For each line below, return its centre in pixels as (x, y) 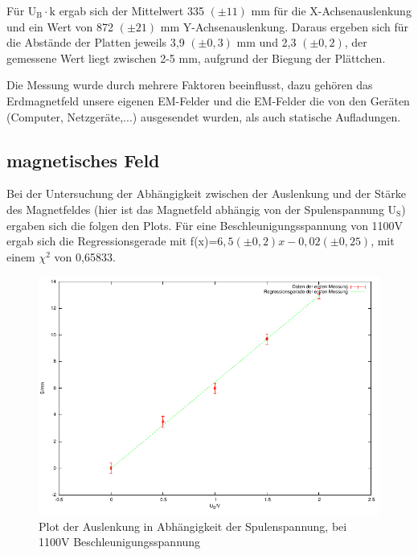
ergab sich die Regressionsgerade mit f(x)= (112, 241)
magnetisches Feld (83, 160)
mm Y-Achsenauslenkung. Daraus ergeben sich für (284, 26)
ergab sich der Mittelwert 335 (131, 10)
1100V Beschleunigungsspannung (120, 542)
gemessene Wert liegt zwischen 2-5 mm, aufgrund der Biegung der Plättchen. (196, 58)
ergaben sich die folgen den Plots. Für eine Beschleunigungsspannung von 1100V (205, 225)
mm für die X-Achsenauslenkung (331, 10)
